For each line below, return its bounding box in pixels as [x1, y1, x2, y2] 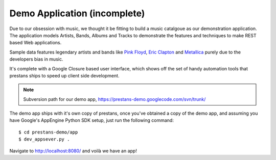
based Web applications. [9, 40, 62, 46]
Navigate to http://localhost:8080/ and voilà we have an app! [9, 148, 137, 154]
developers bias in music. [9, 56, 63, 62]
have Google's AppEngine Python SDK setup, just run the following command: [9, 117, 174, 123]
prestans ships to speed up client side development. [9, 72, 120, 78]
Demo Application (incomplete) [9, 8, 145, 19]
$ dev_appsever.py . [18, 137, 70, 142]
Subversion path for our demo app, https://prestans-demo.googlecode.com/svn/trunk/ [23, 96, 206, 102]
